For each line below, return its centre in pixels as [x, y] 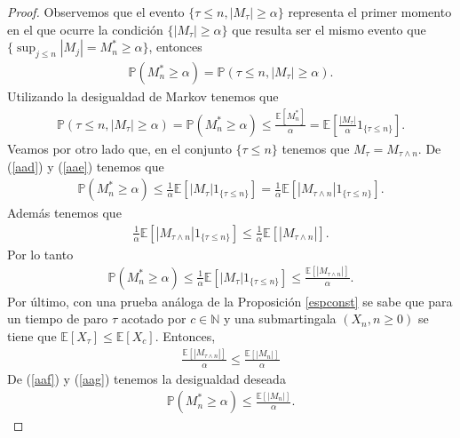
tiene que [32, 335]
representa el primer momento [370, 12]
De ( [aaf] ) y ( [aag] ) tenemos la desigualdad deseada [147, 378]
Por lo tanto [40, 254]
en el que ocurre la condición [85, 29]
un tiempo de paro [58, 319]
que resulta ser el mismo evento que [329, 29]
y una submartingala [280, 319]
